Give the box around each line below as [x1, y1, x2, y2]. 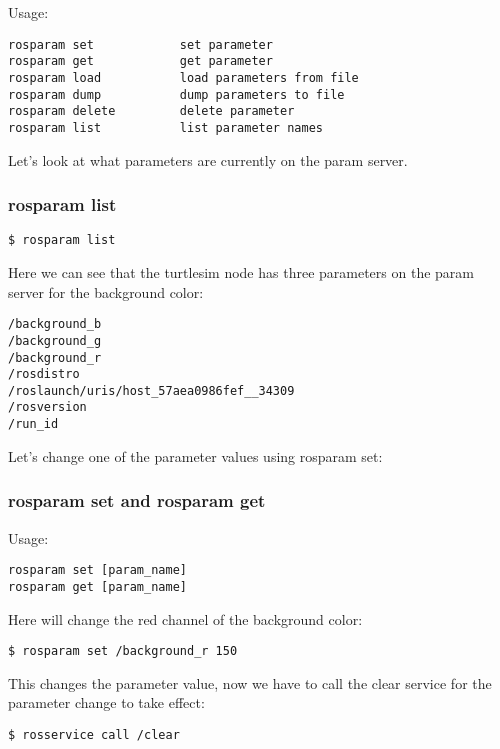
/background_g [8, 333, 102, 348]
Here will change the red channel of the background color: [8, 608, 363, 629]
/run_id [8, 417, 59, 432]
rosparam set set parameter [8, 37, 273, 52]
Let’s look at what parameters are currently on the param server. [8, 149, 408, 170]
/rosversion [8, 400, 87, 415]
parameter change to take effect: [8, 692, 205, 713]
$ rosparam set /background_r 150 [8, 644, 238, 659]
